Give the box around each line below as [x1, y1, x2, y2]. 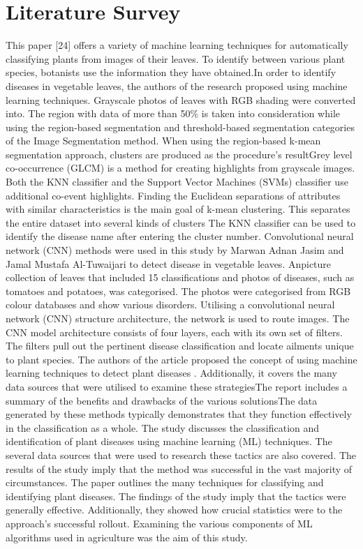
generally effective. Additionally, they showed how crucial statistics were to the [6, 502, 343, 517]
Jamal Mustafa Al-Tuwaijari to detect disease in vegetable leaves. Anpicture [6, 256, 332, 271]
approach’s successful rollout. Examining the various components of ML [6, 516, 313, 530]
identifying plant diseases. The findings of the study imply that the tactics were [6, 488, 346, 503]
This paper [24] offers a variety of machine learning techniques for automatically [6, 38, 348, 52]
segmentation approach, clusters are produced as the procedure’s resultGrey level [6, 146, 353, 161]
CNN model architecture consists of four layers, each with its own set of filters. [6, 324, 343, 339]
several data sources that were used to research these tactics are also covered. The [6, 447, 357, 462]
